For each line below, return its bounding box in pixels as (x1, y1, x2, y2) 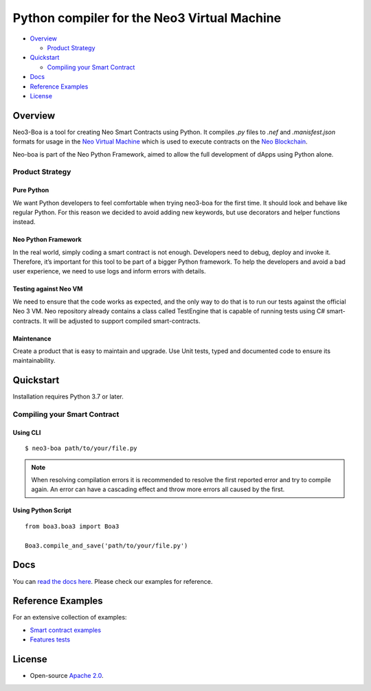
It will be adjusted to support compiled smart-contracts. (43, 317, 201, 325)
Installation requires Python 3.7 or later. (12, 392, 124, 401)
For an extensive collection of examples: (12, 613, 127, 622)
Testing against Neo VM (12, 285, 83, 293)
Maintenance (12, 334, 52, 343)
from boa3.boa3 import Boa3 (25, 522, 120, 530)
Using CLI (12, 428, 41, 436)
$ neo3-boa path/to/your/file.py (25, 444, 137, 453)
